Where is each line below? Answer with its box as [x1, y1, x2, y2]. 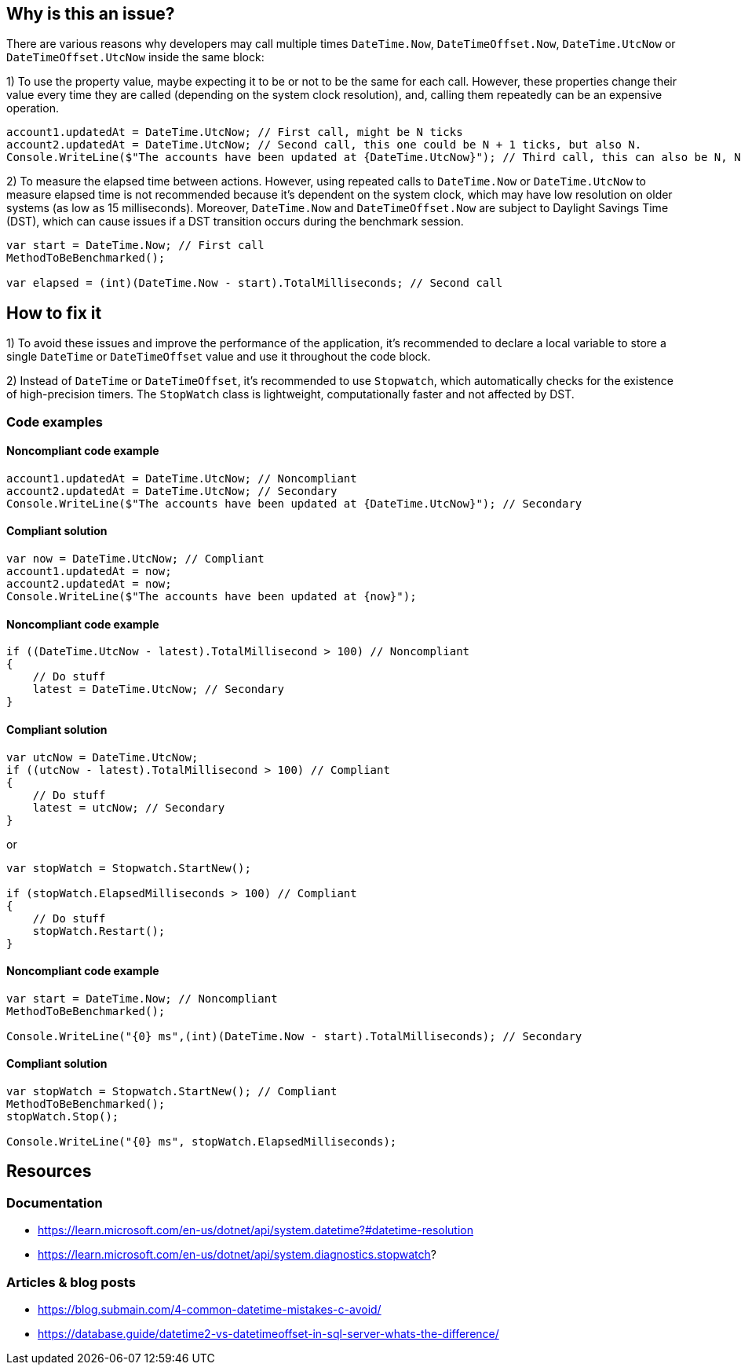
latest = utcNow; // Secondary [32, 801, 225, 814]
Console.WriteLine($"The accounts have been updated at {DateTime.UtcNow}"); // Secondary [6, 497, 582, 510]
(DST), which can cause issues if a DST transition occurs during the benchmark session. [6, 214, 464, 229]
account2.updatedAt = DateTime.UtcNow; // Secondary [6, 484, 338, 497]
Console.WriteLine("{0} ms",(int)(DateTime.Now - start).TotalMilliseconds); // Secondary [6, 1029, 582, 1043]
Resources [6, 1161, 92, 1182]
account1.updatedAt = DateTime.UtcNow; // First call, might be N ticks [6, 126, 463, 139]
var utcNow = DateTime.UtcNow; [6, 750, 199, 764]
